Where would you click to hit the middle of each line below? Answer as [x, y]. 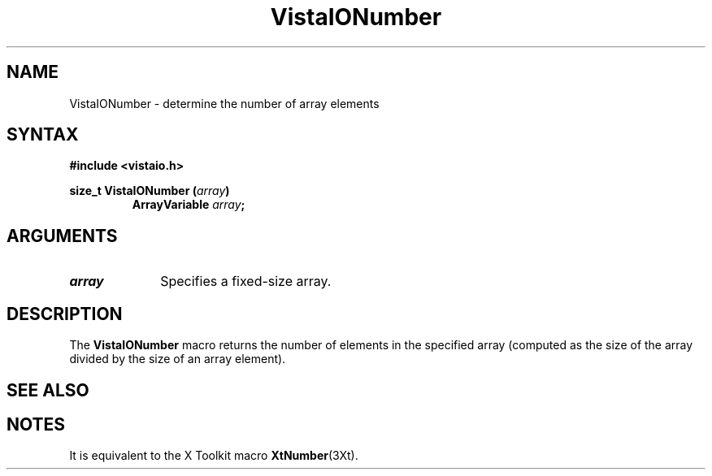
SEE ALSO [48, 390]
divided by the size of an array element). [178, 359]
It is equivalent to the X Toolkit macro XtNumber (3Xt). [214, 456]
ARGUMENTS [62, 236]
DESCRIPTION [65, 314]
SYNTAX [43, 135]
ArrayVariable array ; [189, 205]
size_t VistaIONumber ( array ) [150, 191]
